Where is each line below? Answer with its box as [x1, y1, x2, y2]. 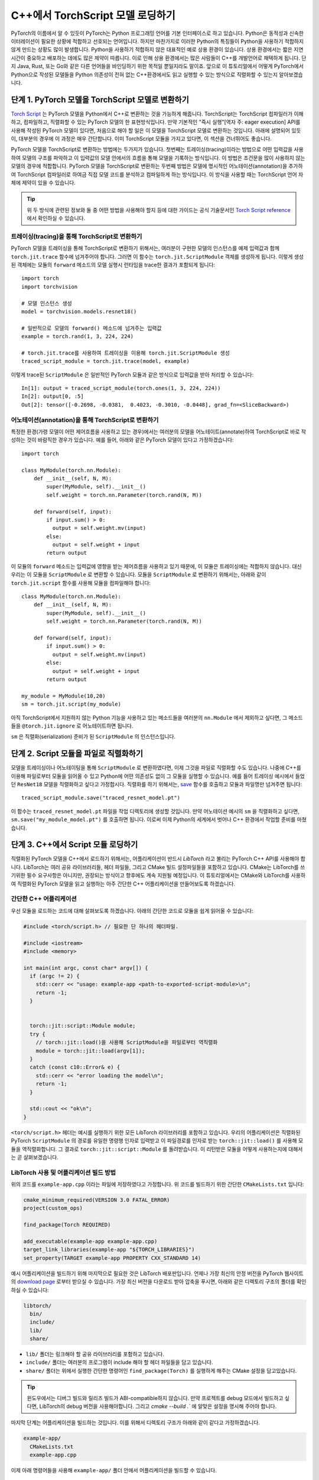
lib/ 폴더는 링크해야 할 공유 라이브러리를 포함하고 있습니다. [25, 1350, 165, 1358]
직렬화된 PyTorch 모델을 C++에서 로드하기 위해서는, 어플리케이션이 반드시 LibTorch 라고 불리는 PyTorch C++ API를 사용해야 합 [11, 855, 305, 863]
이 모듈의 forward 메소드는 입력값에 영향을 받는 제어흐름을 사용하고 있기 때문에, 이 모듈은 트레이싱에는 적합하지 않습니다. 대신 [11, 562, 302, 570]
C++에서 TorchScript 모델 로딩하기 [11, 9, 175, 22]
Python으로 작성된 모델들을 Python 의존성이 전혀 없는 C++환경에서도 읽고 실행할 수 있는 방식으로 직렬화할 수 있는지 [11, 71, 278, 78]
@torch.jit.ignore [21, 722, 75, 729]
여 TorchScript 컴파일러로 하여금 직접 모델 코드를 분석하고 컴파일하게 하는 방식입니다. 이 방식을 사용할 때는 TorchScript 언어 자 [11, 170, 304, 178]
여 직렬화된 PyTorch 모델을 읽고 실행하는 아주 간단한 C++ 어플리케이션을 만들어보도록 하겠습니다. [11, 880, 236, 887]
